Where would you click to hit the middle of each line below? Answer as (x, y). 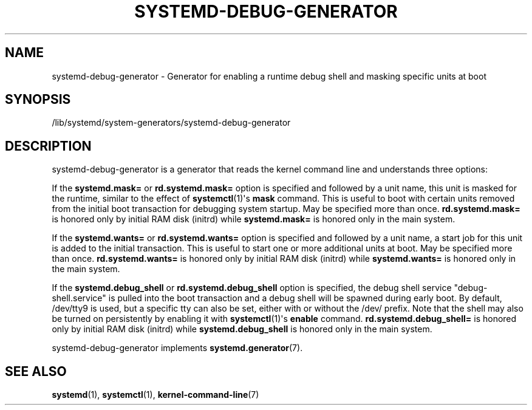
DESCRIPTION (48, 146)
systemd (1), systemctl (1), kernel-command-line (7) (155, 395)
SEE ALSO (36, 371)
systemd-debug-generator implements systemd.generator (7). (177, 348)
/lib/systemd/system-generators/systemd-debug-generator (171, 123)
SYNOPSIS (38, 100)
